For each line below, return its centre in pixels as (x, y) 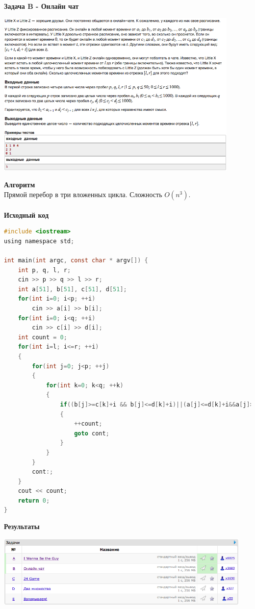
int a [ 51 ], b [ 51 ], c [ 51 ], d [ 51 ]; (72, 289)
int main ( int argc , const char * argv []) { (76, 261)
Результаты (22, 526)
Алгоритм (20, 185)
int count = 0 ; (42, 337)
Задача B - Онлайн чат (41, 6)
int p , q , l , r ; (44, 270)
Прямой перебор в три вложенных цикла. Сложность (83, 194)
